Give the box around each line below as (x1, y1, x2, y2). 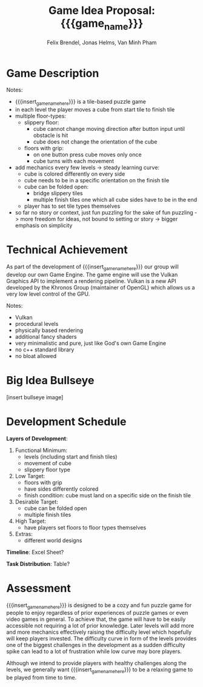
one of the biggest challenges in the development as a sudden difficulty (6, 642, 186, 649)
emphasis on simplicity (15, 222, 73, 229)
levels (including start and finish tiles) (24, 453, 118, 460)
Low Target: (15, 472, 45, 479)
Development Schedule (6, 414, 127, 428)
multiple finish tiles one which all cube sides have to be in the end (33, 196, 198, 204)
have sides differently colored (24, 485, 99, 493)
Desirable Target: (15, 498, 59, 505)
